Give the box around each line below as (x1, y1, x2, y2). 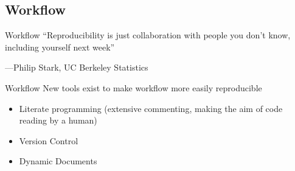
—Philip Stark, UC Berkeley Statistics (5, 61, 148, 74)
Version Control (19, 134, 78, 147)
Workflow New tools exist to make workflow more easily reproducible (5, 81, 262, 94)
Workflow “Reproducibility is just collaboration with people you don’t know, (5, 29, 291, 41)
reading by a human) (19, 114, 97, 127)
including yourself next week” (5, 40, 115, 53)
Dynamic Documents (19, 155, 97, 167)
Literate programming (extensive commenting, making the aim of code (19, 102, 283, 114)
